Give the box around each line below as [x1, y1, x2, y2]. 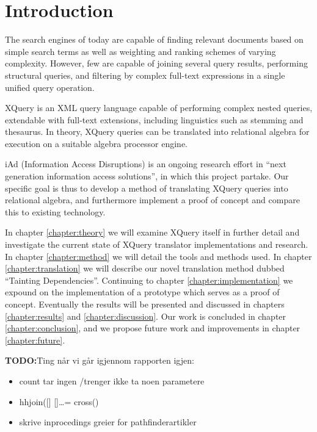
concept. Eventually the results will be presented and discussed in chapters [5, 298, 285, 310]
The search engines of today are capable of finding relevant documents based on [5, 33, 304, 46]
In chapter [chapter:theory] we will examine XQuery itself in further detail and [5, 226, 300, 239]
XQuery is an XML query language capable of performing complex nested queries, [5, 101, 313, 114]
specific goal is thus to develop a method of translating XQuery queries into [5, 181, 288, 194]
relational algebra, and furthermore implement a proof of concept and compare [5, 193, 300, 206]
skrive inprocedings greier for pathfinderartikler [19, 416, 197, 428]
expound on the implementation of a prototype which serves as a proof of [5, 286, 280, 298]
